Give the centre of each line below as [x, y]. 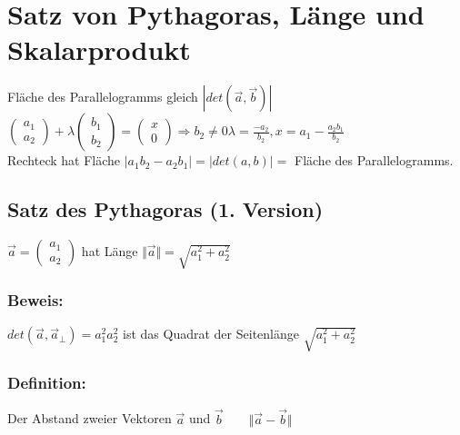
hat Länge [110, 251]
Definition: [47, 383]
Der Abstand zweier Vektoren [90, 418]
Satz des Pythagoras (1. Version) [165, 209]
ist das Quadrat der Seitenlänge [211, 334]
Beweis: [35, 299]
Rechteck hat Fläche [64, 160]
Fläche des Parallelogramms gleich [103, 97]
